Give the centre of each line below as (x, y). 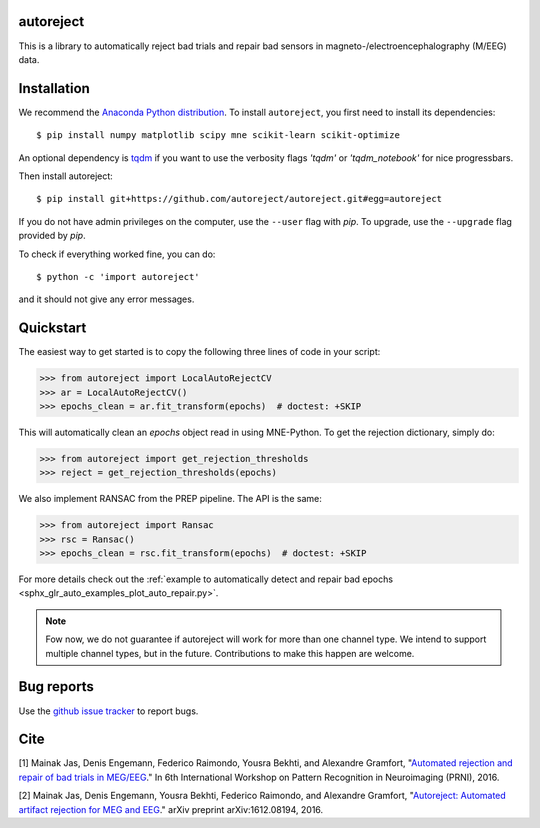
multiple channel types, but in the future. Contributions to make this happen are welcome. (230, 653)
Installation (54, 88)
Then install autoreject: (66, 176)
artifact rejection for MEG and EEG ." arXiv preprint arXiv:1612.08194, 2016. (171, 809)
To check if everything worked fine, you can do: (117, 254)
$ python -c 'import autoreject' (118, 276)
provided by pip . (52, 236)
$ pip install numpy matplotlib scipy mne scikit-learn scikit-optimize (218, 135)
